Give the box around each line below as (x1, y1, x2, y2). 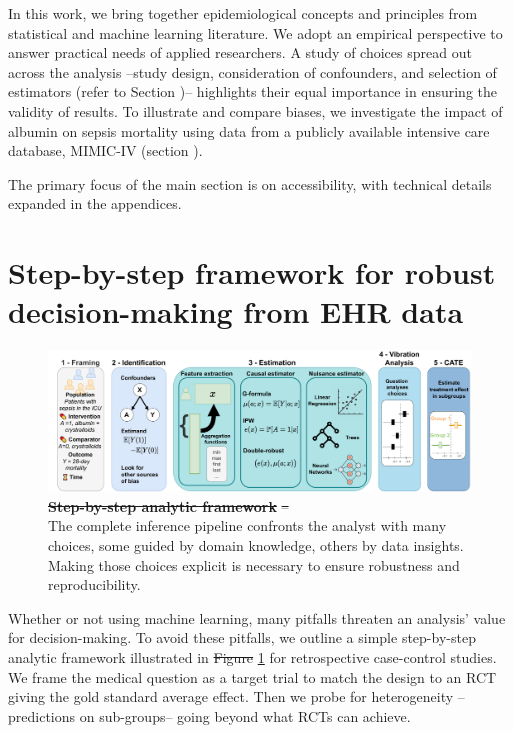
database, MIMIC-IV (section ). (8, 140, 203, 161)
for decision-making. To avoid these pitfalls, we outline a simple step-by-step (8, 627, 476, 648)
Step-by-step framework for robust (8, 252, 496, 293)
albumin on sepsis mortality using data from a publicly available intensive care (8, 120, 490, 141)
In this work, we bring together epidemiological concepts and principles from (8, 3, 478, 23)
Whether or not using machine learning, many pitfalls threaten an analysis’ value (8, 607, 506, 628)
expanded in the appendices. (8, 193, 182, 214)
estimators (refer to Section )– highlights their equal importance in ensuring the (8, 81, 498, 102)
